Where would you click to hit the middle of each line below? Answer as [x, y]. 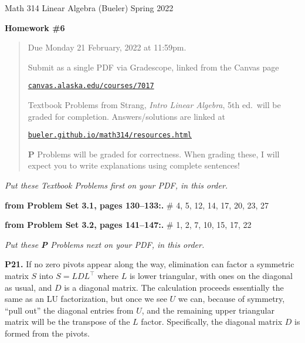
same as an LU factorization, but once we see [86, 299]
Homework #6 [35, 27]
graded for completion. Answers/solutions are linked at [126, 116]
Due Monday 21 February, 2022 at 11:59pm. [107, 47]
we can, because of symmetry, [231, 299]
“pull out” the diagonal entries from [69, 310]
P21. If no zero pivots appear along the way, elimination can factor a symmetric [150, 264]
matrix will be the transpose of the [67, 322]
